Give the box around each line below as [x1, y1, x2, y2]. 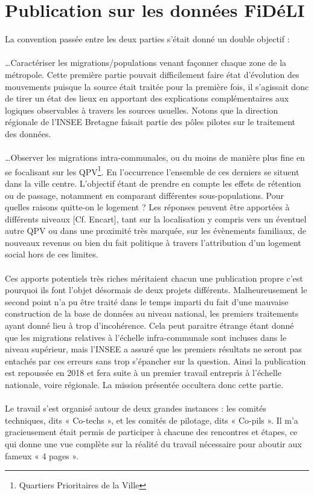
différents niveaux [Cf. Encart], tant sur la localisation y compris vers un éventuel [5, 212, 307, 225]
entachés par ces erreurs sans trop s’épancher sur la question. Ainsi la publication [5, 354, 306, 367]
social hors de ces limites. [5, 248, 98, 260]
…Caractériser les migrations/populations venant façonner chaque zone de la [5, 56, 287, 69]
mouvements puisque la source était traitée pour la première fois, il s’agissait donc [5, 80, 309, 92]
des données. [5, 127, 51, 140]
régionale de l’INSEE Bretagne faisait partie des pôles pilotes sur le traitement [5, 115, 296, 128]
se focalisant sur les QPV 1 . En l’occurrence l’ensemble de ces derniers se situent [5, 163, 300, 178]
